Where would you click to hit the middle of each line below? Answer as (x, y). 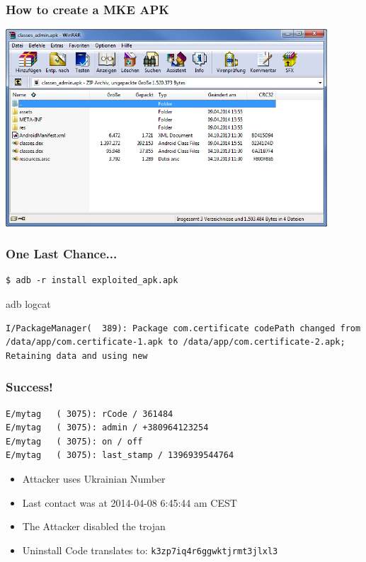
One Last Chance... (62, 254)
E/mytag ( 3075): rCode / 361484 (90, 414)
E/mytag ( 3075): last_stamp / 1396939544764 (120, 455)
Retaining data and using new (77, 356)
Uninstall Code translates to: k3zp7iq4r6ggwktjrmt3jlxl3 (150, 550)
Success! (29, 387)
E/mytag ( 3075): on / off (74, 441)
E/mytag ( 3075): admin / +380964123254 (107, 428)
